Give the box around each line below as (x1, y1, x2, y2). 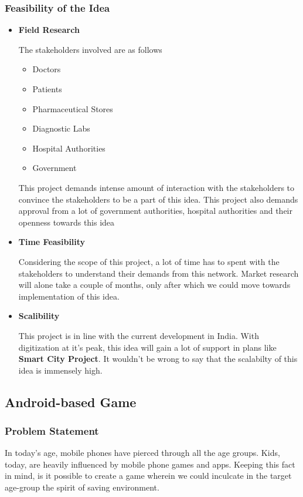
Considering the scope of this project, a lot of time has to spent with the (18, 255, 280, 267)
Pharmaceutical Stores (32, 102, 113, 115)
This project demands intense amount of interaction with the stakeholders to (18, 181, 295, 193)
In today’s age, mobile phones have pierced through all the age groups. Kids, (5, 446, 280, 459)
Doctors (32, 63, 61, 75)
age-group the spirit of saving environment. (5, 481, 159, 493)
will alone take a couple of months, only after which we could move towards (18, 278, 291, 291)
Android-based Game (5, 392, 137, 411)
